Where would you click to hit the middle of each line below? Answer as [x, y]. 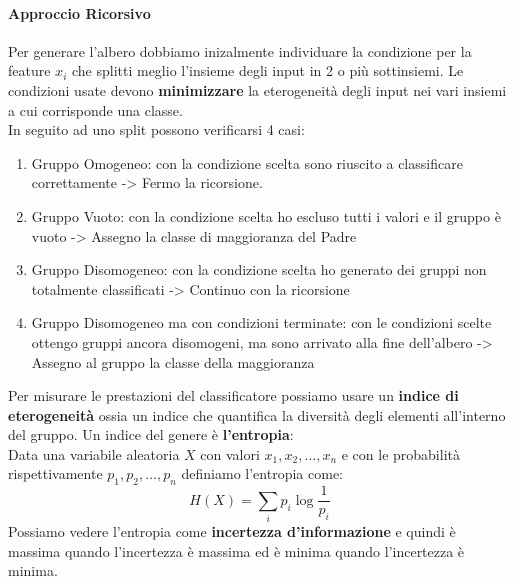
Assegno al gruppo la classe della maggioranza [173, 361]
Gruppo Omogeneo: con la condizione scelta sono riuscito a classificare [247, 162]
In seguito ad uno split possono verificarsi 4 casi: [156, 129]
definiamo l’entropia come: [262, 473]
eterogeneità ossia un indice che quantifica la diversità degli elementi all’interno [257, 414]
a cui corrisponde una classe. [95, 109]
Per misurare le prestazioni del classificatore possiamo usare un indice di [233, 395]
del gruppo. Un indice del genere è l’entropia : [151, 434]
